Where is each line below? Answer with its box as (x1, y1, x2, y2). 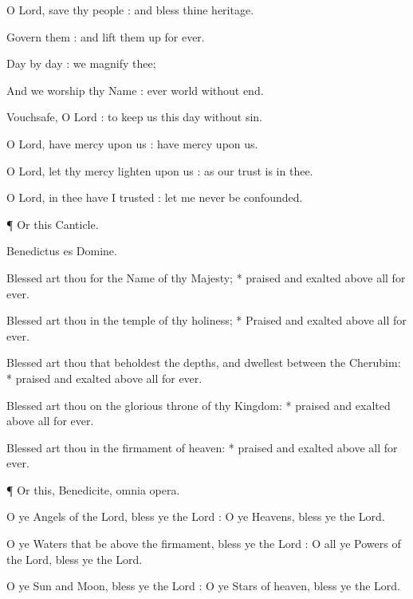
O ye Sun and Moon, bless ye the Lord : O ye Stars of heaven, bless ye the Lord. (6, 577, 400, 594)
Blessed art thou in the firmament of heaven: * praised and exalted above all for (6, 439, 398, 455)
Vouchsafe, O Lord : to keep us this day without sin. (6, 108, 262, 125)
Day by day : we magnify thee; (6, 55, 156, 72)
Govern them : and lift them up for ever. (6, 28, 205, 45)
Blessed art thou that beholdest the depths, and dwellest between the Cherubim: (6, 354, 401, 371)
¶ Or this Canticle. (6, 215, 99, 232)
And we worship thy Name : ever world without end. (6, 81, 264, 98)
